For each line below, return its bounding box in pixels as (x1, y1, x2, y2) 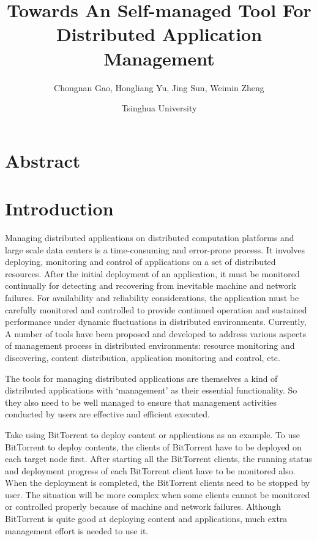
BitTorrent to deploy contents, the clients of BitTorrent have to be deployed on (5, 440, 302, 453)
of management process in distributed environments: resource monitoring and (5, 339, 295, 352)
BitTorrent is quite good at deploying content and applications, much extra (5, 512, 288, 525)
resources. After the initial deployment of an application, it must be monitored (5, 267, 300, 280)
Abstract (5, 147, 81, 173)
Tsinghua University (121, 102, 197, 114)
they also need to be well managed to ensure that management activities (5, 395, 277, 408)
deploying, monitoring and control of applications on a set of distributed (5, 255, 276, 268)
